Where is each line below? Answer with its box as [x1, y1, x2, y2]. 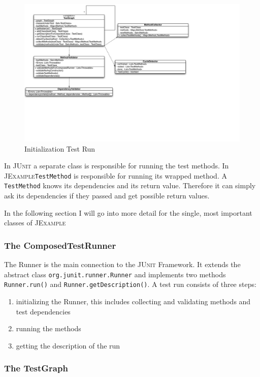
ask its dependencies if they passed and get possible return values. [4, 190, 210, 201]
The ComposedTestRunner [4, 239, 116, 251]
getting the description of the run [16, 340, 120, 351]
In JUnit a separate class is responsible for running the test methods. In [4, 160, 229, 171]
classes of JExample [4, 217, 66, 228]
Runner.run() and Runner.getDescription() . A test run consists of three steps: [4, 279, 256, 289]
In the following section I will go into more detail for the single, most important [4, 207, 252, 218]
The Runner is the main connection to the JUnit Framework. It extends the [4, 259, 241, 270]
